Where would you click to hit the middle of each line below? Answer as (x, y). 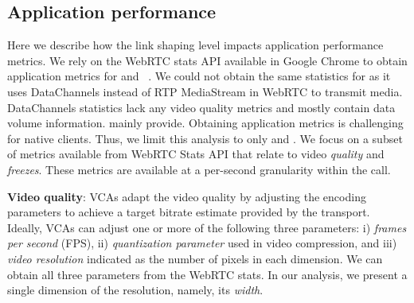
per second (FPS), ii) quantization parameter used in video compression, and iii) (202, 243)
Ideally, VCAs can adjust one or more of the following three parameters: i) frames (207, 227)
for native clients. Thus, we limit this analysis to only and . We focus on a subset (205, 138)
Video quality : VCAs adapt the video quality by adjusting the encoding (187, 196)
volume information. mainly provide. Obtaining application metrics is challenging (205, 123)
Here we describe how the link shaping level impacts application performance (195, 45)
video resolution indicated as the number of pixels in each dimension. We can (195, 258)
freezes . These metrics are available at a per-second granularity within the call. (199, 169)
